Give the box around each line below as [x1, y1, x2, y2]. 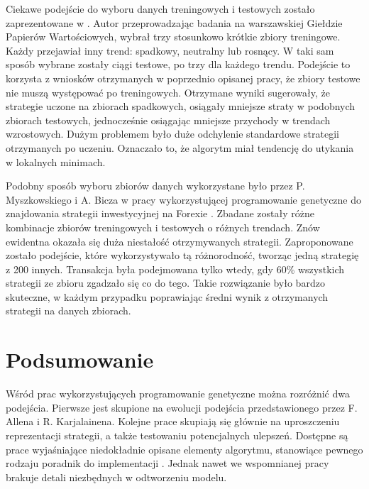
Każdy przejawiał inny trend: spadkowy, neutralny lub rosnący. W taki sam [6, 43, 334, 57]
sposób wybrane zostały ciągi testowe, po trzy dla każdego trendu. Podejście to [6, 57, 351, 72]
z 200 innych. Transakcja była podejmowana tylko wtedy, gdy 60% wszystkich [6, 261, 345, 276]
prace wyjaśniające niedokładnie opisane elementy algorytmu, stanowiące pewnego [6, 441, 363, 456]
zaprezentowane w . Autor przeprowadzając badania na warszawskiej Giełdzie [6, 15, 343, 30]
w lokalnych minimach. [6, 154, 106, 169]
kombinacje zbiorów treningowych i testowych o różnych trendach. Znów [6, 219, 320, 234]
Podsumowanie [6, 345, 154, 374]
